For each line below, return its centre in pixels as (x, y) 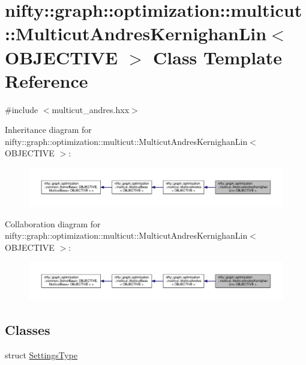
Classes (28, 330)
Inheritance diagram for (48, 130)
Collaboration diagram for (53, 223)
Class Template (218, 57)
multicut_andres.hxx (91, 109)
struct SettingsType (41, 355)
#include (22, 109)
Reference (46, 80)
